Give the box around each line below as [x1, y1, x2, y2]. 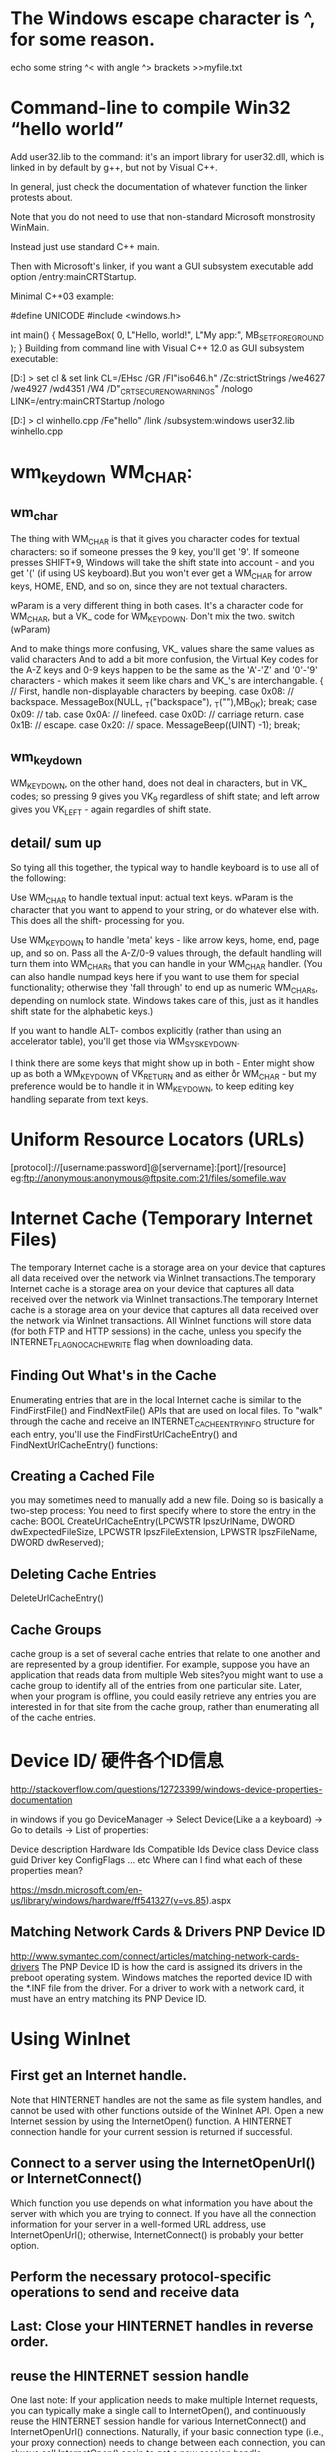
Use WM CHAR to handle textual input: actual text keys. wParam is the [10, 891, 294, 906]
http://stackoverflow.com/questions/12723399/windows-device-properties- [10, 1783, 323, 1795]
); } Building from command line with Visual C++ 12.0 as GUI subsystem [10, 342, 305, 354]
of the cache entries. [10, 1711, 97, 1723]
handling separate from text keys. [10, 1093, 149, 1106]
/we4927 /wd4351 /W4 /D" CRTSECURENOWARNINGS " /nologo [10, 382, 253, 397]
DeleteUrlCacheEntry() [10, 1592, 105, 1604]
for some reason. [10, 28, 156, 51]
